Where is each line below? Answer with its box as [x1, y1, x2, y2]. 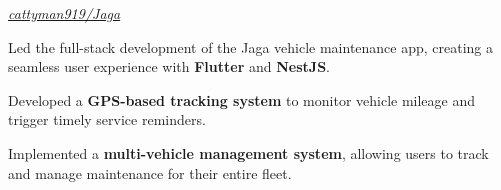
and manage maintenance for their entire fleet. [8, 162, 292, 183]
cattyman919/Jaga [8, 3, 121, 23]
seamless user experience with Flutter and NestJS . [8, 56, 330, 77]
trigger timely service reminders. [8, 109, 206, 130]
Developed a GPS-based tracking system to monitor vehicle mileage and [8, 89, 476, 110]
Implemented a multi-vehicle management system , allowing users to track [8, 142, 489, 163]
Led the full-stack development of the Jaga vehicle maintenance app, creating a [8, 36, 494, 57]
